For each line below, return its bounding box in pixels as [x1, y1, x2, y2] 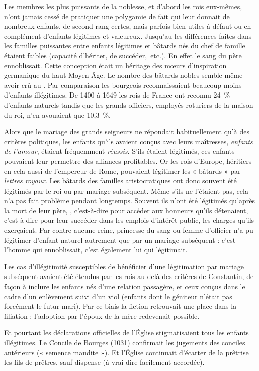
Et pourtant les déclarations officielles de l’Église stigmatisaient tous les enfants [4, 327, 249, 338]
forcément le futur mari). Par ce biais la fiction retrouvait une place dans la [4, 301, 237, 311]
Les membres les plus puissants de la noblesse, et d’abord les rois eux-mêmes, [4, 1, 242, 11]
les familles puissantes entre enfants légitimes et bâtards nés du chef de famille [4, 40, 245, 51]
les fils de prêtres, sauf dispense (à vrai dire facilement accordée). [4, 357, 205, 367]
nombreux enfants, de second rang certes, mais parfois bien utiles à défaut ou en [4, 21, 251, 31]
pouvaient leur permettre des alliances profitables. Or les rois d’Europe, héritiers [4, 155, 252, 166]
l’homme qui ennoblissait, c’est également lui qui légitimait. [4, 244, 188, 255]
